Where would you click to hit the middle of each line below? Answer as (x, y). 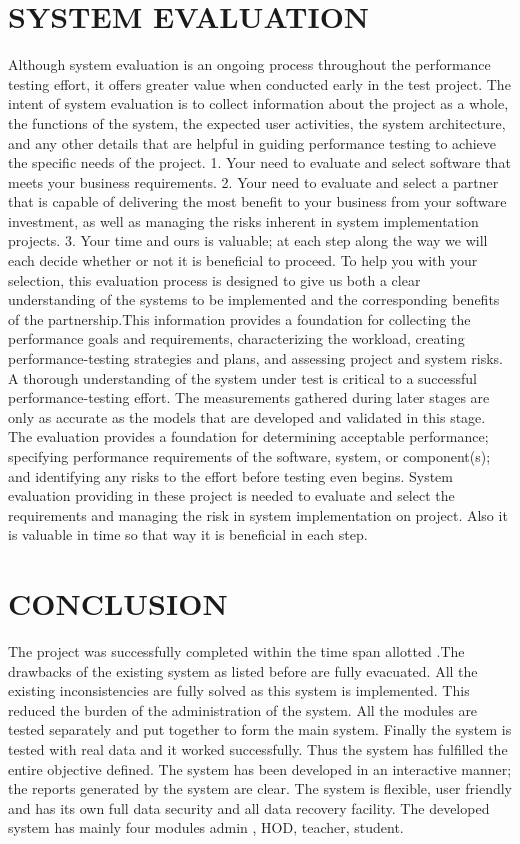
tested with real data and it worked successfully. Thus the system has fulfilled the (258, 749)
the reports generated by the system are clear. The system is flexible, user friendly (260, 788)
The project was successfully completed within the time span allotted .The (236, 651)
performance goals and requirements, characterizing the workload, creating (236, 338)
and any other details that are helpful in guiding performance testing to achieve (252, 142)
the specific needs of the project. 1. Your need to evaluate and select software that (259, 162)
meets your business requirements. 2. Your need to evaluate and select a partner (253, 181)
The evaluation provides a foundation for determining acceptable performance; (248, 436)
